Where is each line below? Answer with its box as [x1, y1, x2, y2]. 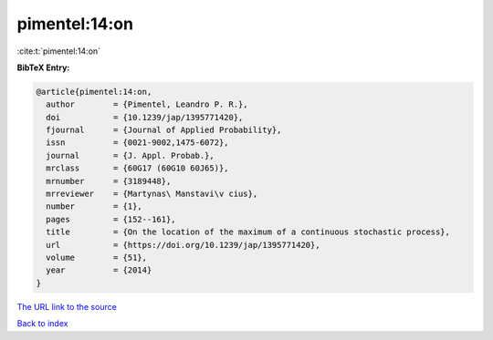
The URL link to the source [16, 301, 118, 312]
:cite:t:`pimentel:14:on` [16, 46, 100, 57]
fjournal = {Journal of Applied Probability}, [46, 125, 282, 136]
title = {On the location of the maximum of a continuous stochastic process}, [46, 227, 451, 237]
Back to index [16, 318, 68, 329]
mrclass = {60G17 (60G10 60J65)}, [46, 163, 229, 173]
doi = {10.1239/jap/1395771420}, [46, 112, 244, 122]
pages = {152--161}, [46, 214, 177, 224]
